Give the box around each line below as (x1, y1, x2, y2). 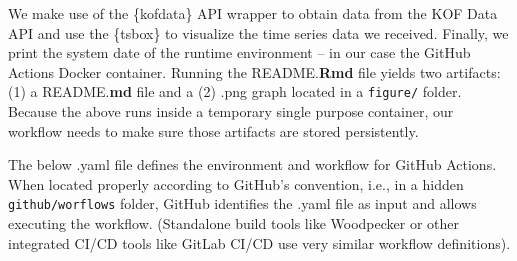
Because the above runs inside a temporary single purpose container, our (8, 101, 454, 122)
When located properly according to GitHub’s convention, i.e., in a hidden (8, 173, 464, 194)
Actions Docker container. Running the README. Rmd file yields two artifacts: (8, 61, 501, 82)
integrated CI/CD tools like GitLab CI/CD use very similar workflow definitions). (8, 232, 511, 253)
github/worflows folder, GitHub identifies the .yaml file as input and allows (8, 193, 477, 214)
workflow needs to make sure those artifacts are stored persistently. (8, 120, 419, 141)
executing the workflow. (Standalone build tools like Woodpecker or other (8, 213, 459, 234)
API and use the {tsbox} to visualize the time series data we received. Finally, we (8, 22, 509, 43)
